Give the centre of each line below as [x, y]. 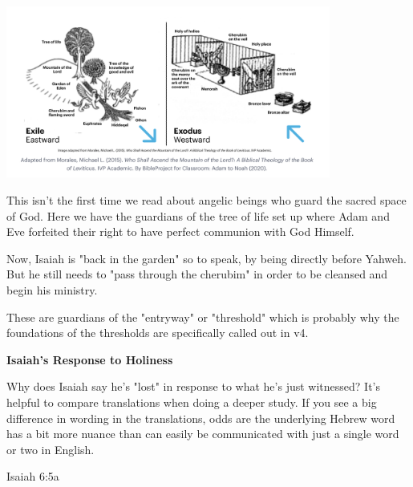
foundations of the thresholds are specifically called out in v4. [158, 333]
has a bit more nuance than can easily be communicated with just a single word [203, 434]
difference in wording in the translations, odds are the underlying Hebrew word [201, 418]
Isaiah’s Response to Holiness [90, 359]
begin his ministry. [52, 289]
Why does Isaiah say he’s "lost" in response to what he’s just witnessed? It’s [193, 386]
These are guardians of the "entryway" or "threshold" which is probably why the [203, 317]
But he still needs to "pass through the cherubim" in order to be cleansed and [197, 274]
